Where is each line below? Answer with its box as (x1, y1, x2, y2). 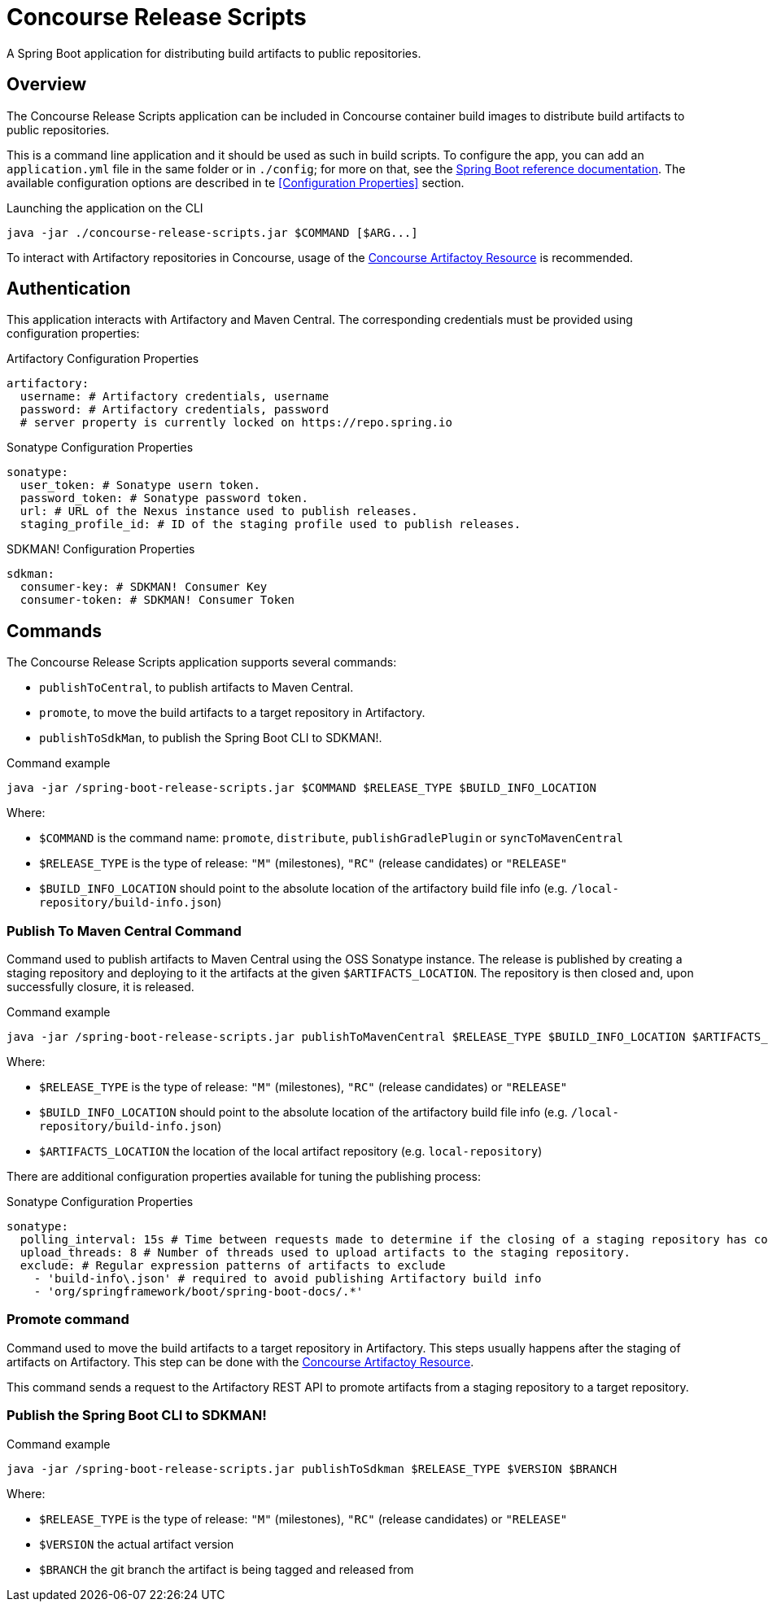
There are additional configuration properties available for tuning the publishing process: (7, 1169, 482, 1184)
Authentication (7, 278, 131, 299)
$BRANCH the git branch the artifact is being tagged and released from (39, 1562, 414, 1576)
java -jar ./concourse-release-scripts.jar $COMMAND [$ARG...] (7, 225, 418, 239)
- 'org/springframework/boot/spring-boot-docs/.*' (33, 1285, 364, 1299)
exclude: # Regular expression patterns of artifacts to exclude (20, 1259, 446, 1273)
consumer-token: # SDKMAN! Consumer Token (20, 593, 295, 607)
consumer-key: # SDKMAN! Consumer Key (20, 580, 268, 594)
